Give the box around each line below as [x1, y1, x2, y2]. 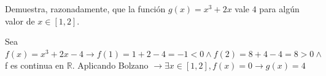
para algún [259, 2, 300, 15]
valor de [5, 14, 35, 27]
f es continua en [5, 59, 64, 72]
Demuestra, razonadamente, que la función [5, 2, 166, 15]
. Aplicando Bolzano [72, 59, 149, 72]
